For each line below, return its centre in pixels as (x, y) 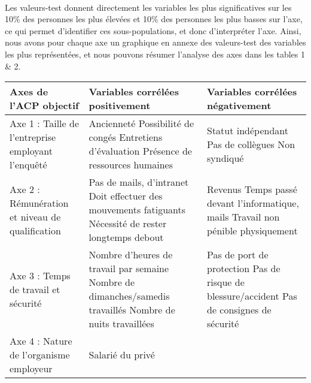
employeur (31, 369)
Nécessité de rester (128, 224)
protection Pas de (243, 269)
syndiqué (225, 158)
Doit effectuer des (126, 196)
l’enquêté (28, 165)
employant (31, 151)
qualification (35, 230)
